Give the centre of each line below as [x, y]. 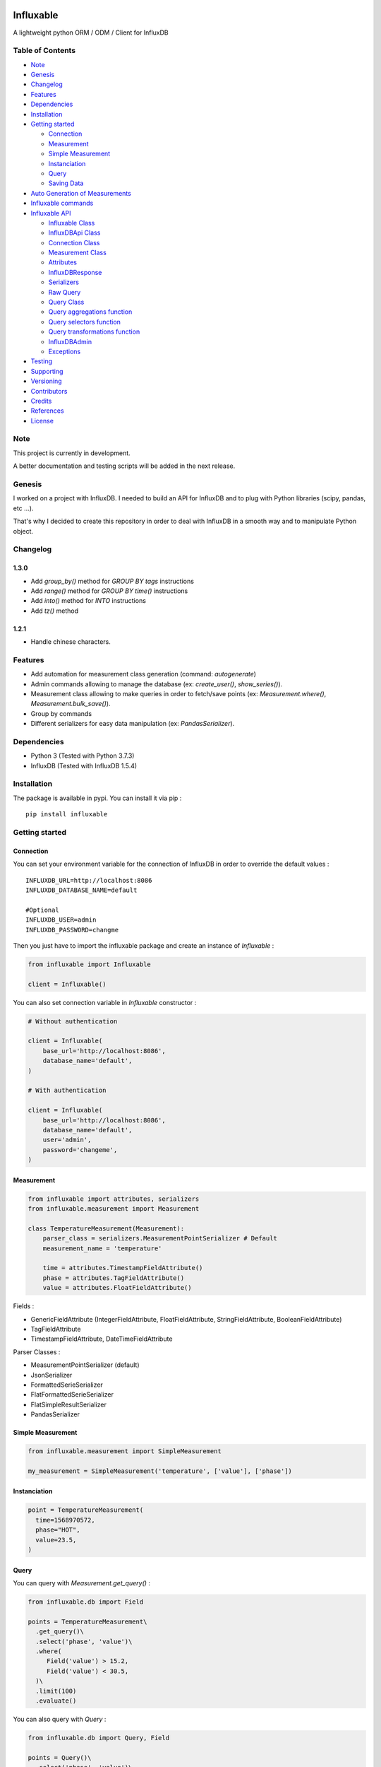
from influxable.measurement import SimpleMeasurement [125, 1451]
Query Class [66, 302]
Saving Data [66, 183]
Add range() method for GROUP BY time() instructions [109, 591]
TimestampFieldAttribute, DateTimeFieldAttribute [102, 1339]
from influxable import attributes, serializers [114, 1199]
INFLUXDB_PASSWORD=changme [72, 930]
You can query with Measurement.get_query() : [82, 1583]
